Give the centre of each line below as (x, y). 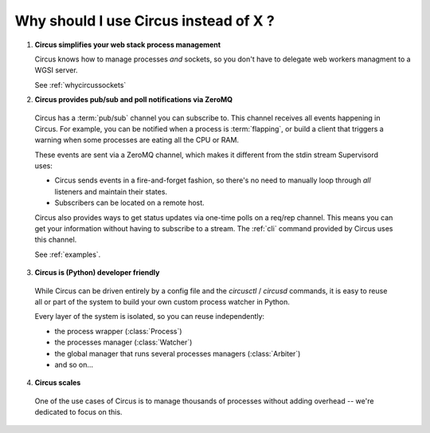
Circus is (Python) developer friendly (97, 273)
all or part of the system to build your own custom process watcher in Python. (162, 301)
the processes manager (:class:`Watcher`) (123, 342)
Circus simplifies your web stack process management (128, 45)
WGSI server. (57, 70)
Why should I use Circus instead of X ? (145, 21)
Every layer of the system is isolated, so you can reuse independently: (150, 317)
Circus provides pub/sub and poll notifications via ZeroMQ (134, 100)
